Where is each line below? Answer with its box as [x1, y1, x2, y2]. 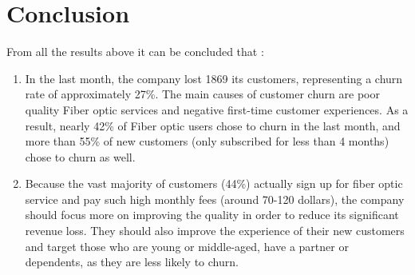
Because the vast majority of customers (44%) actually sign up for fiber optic [25, 175, 403, 192]
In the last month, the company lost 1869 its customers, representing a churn [25, 70, 403, 86]
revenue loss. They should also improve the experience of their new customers [25, 222, 405, 239]
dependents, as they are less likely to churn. [25, 253, 239, 270]
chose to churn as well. [25, 148, 136, 165]
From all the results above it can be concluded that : [6, 43, 264, 60]
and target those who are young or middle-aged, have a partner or [25, 237, 349, 254]
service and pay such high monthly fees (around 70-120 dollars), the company [25, 190, 405, 207]
